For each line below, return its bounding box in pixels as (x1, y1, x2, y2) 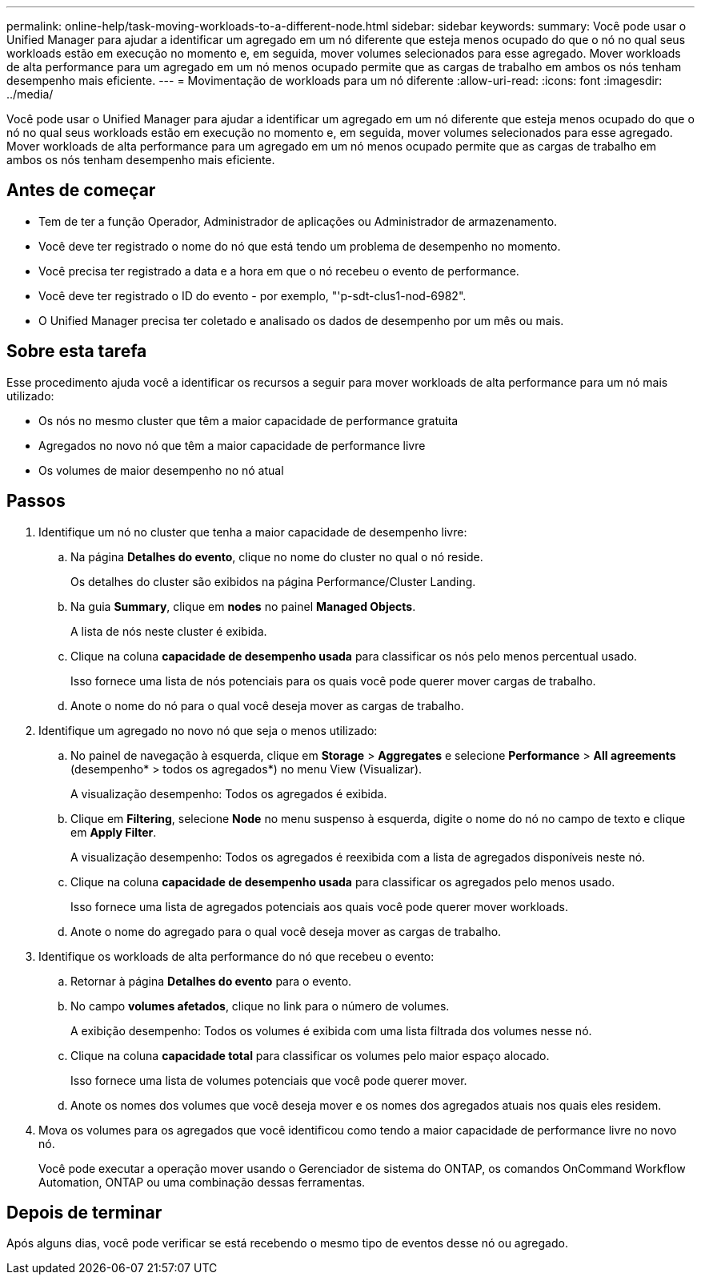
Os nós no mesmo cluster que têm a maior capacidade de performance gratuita (38, 413, 459, 428)
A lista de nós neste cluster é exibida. (70, 624, 267, 638)
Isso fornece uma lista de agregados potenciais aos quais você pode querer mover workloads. (70, 899, 568, 914)
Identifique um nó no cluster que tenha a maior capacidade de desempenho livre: (38, 524, 467, 539)
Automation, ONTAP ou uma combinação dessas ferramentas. (38, 1175, 366, 1189)
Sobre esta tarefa (6, 341, 147, 362)
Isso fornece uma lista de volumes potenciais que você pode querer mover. (70, 1073, 467, 1087)
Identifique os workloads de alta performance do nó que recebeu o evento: (38, 949, 435, 963)
